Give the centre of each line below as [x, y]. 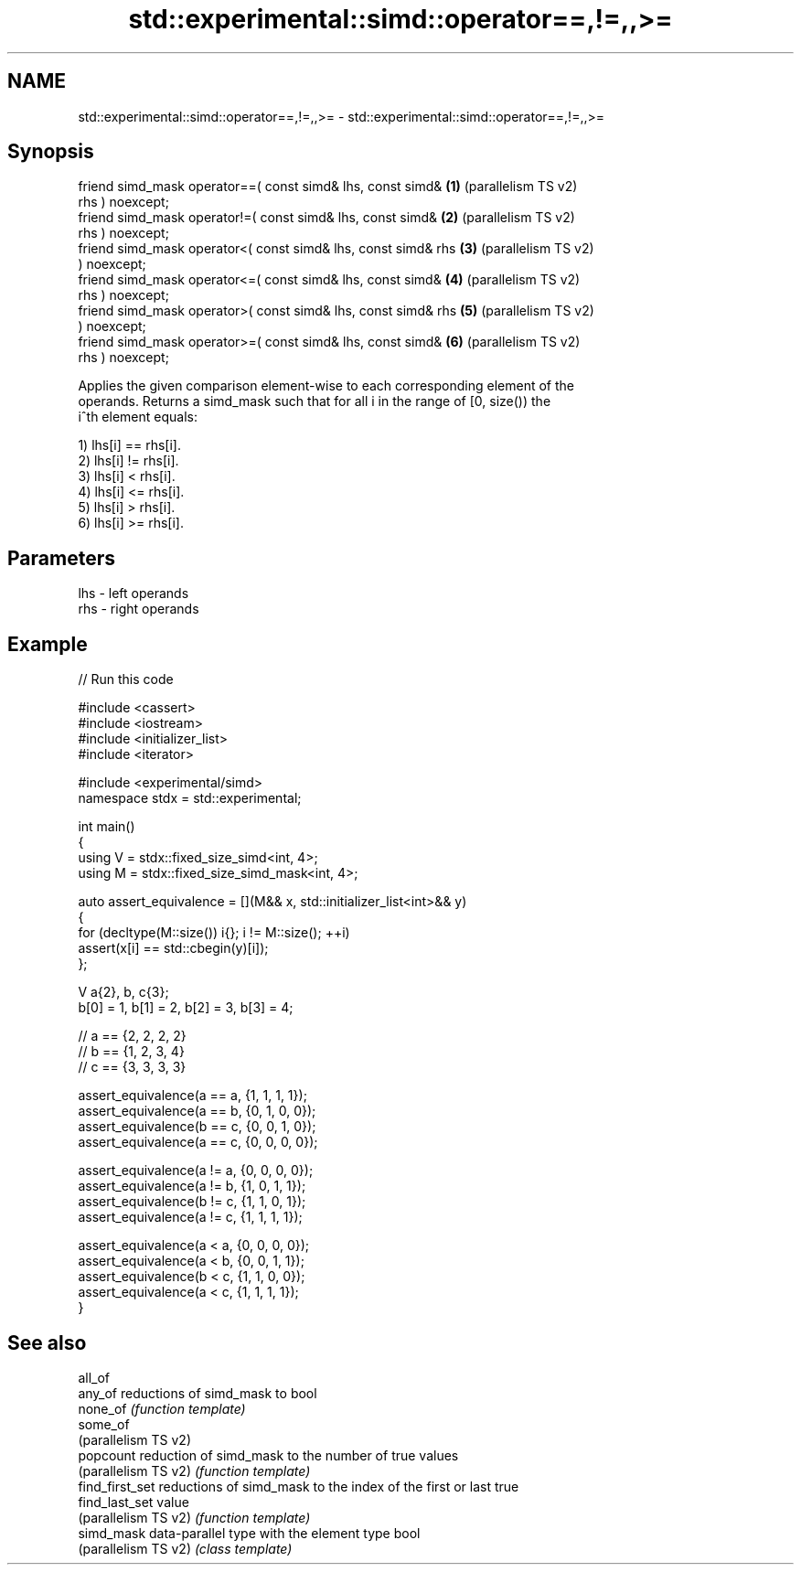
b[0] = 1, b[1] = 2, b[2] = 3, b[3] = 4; [186, 1008]
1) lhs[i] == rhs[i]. [129, 445]
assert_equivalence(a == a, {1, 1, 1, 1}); [192, 1096]
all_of [94, 1377]
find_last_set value [133, 1502]
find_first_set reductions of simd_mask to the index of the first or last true [299, 1486]
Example [48, 644]
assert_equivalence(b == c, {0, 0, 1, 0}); [197, 1127]
